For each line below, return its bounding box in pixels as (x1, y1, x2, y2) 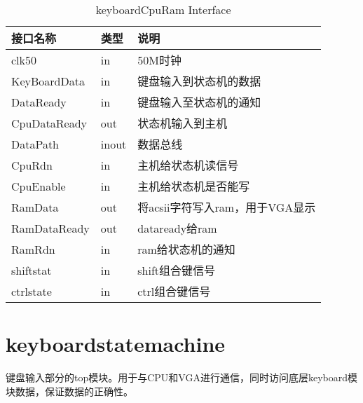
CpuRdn (11, 156, 53, 173)
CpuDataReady (11, 114, 88, 131)
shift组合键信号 (137, 262, 216, 278)
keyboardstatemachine (6, 329, 226, 358)
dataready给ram (137, 220, 217, 236)
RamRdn (11, 240, 55, 257)
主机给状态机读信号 (137, 157, 239, 173)
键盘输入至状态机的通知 (137, 94, 261, 110)
